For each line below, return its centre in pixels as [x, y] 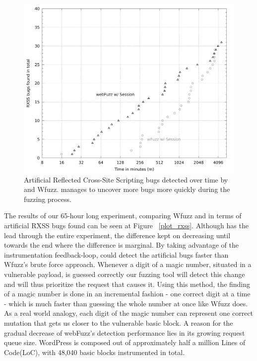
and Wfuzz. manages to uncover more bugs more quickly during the [127, 189]
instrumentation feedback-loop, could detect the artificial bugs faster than [116, 254]
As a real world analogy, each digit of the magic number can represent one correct [129, 313]
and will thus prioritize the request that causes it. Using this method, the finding [127, 284]
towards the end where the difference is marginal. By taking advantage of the [121, 245]
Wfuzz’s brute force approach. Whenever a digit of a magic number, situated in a [128, 264]
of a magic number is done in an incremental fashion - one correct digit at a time [127, 294]
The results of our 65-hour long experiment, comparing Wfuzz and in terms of [123, 216]
